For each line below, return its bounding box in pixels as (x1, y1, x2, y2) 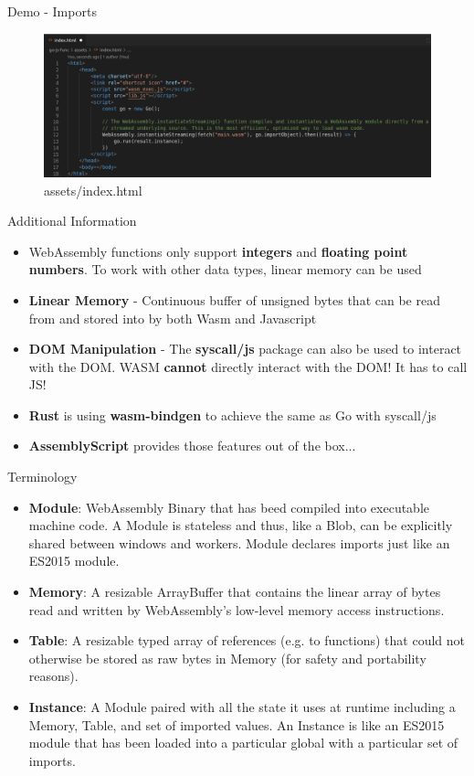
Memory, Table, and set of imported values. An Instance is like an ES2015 (28, 715, 445, 734)
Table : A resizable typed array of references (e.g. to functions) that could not (28, 631, 465, 650)
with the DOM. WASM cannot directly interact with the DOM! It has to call (28, 356, 468, 376)
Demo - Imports (7, 2, 97, 20)
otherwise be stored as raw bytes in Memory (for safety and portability (28, 648, 427, 667)
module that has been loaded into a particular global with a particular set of (28, 733, 458, 752)
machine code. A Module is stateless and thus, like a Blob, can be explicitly (28, 516, 453, 535)
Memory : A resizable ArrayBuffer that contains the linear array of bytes (28, 582, 441, 601)
